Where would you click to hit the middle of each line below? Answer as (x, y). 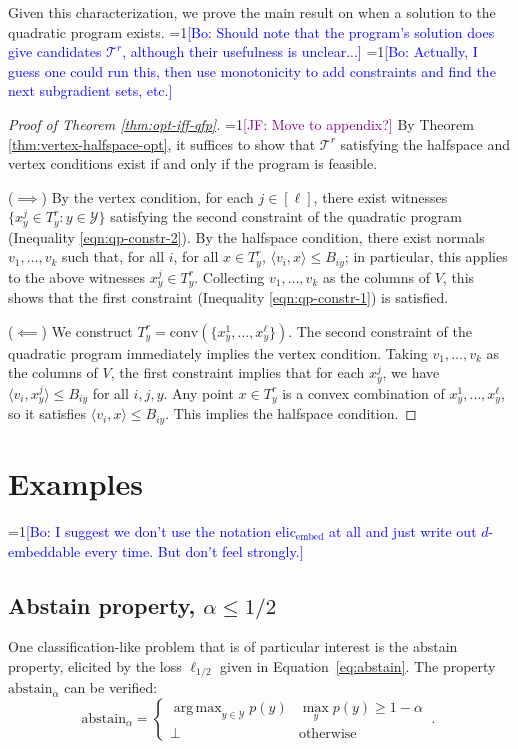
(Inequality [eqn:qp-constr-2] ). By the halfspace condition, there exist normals (246, 236)
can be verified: (111, 687)
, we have (411, 372)
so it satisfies (47, 413)
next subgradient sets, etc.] (90, 90)
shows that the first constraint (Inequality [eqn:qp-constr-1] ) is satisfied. (228, 297)
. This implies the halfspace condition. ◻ (291, 413)
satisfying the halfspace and (425, 143)
